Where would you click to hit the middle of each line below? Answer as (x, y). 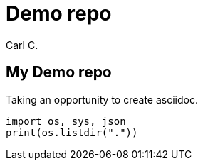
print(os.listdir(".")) (72, 132)
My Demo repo (59, 72)
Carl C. (22, 45)
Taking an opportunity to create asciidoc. (102, 99)
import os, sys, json (66, 121)
